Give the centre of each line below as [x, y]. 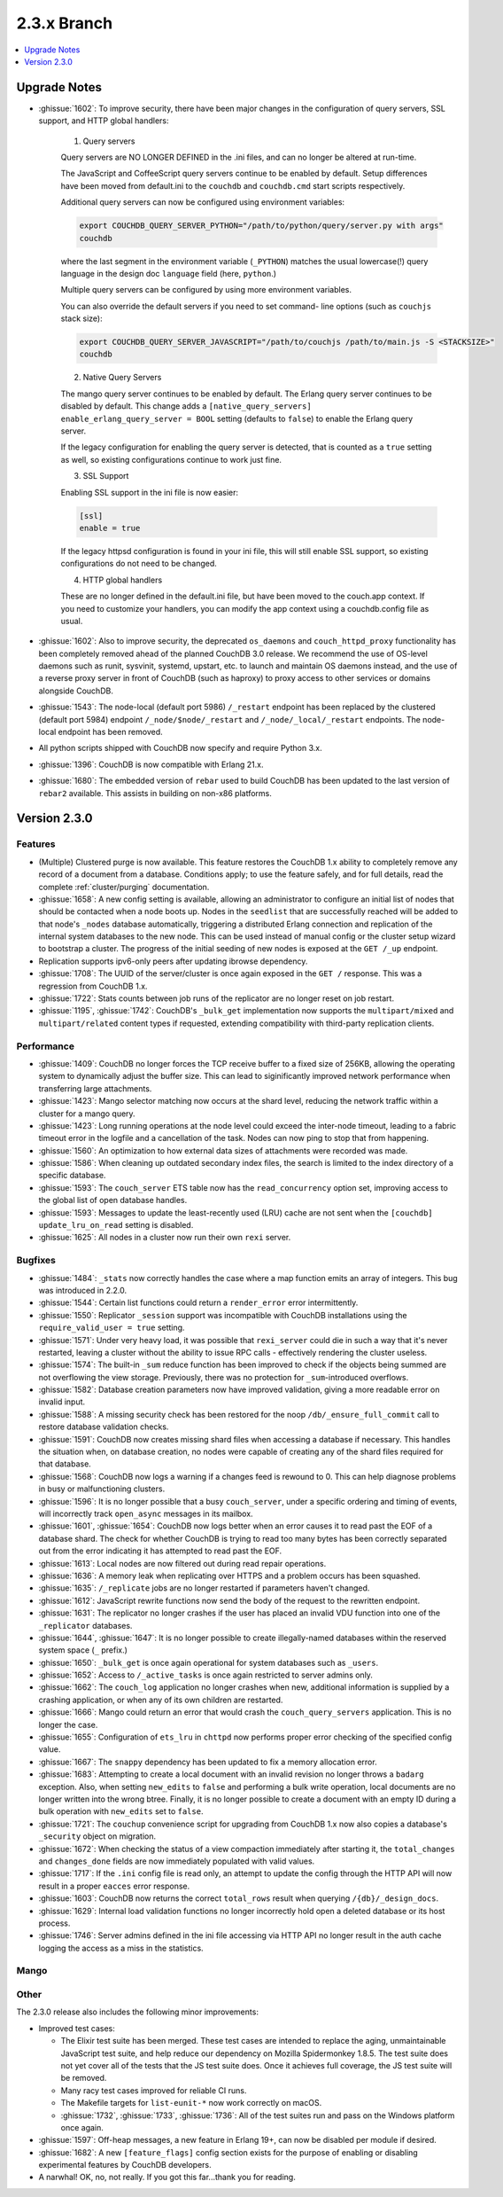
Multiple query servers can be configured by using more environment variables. [206, 290]
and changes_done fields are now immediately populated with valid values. [177, 1861]
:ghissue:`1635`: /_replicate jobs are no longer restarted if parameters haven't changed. [204, 1588]
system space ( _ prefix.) [83, 1650]
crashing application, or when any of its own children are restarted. [161, 1700]
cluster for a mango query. [87, 1114]
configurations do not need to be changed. [139, 564]
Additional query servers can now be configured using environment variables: [203, 202]
